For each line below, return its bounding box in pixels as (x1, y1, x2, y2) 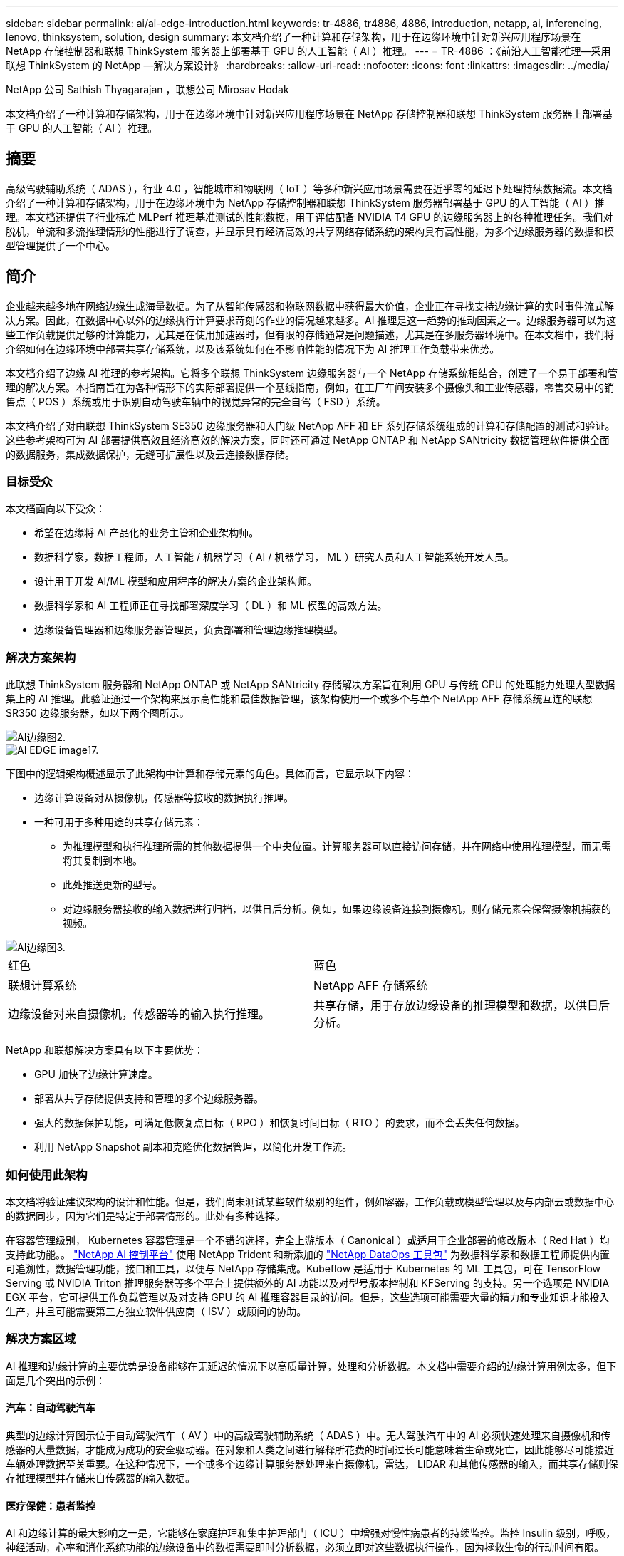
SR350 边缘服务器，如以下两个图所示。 (6, 707, 189, 720)
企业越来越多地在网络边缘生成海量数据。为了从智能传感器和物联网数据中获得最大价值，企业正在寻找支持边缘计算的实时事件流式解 (6, 299, 614, 312)
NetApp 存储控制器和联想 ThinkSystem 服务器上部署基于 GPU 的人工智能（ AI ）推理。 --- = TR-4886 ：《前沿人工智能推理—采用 (6, 45, 611, 57)
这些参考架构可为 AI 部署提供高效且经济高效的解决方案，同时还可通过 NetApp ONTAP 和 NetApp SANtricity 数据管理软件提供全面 (6, 433, 610, 446)
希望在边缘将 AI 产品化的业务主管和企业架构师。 (34, 527, 259, 539)
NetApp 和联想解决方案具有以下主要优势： (6, 1044, 204, 1057)
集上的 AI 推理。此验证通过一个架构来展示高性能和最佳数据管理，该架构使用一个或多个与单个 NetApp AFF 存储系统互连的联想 (6, 693, 593, 705)
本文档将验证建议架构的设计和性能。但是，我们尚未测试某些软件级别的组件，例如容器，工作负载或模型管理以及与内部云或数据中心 (6, 1195, 614, 1208)
